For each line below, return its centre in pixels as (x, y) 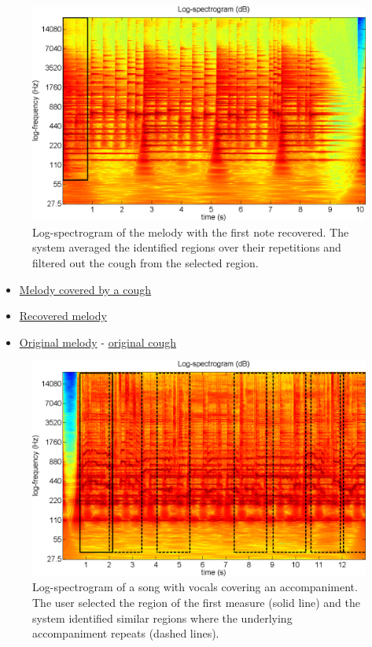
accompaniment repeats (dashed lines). (126, 633)
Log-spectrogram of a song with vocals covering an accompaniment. (195, 587)
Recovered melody (63, 316)
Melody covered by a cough (85, 289)
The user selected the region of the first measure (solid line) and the (197, 602)
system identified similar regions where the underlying (162, 618)
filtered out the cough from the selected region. (145, 263)
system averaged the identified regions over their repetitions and (187, 247)
